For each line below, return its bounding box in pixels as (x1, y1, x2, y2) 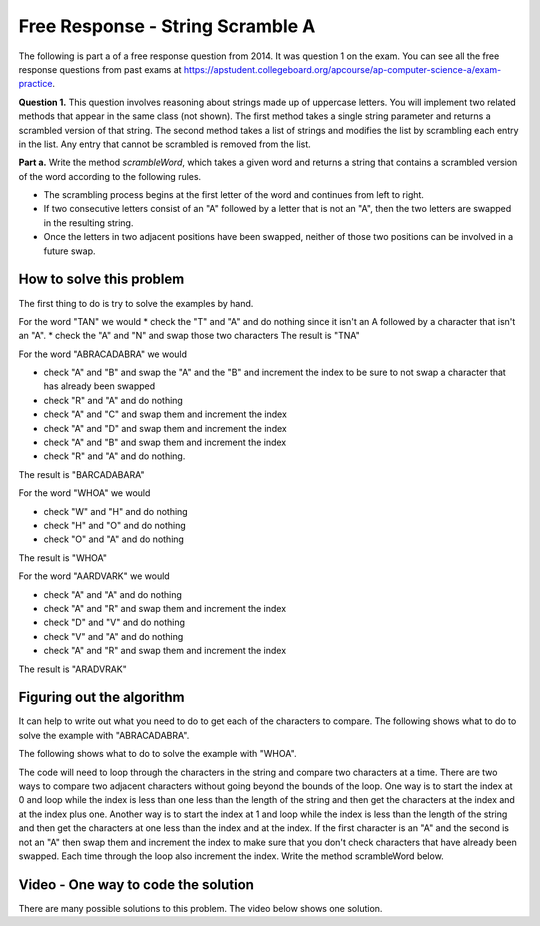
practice (18, 78, 53, 90)
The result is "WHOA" (18, 551, 108, 564)
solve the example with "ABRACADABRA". (18, 729, 190, 741)
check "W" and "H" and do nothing (43, 505, 189, 517)
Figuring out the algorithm (18, 689, 185, 706)
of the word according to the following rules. (18, 170, 202, 182)
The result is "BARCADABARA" (18, 468, 145, 480)
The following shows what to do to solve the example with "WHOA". (18, 748, 297, 760)
